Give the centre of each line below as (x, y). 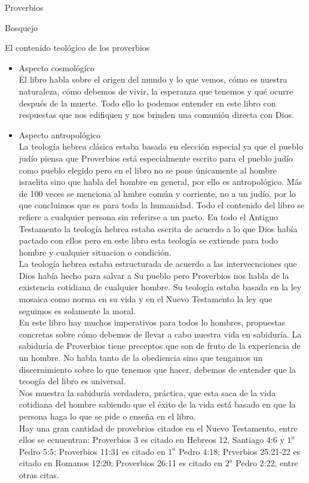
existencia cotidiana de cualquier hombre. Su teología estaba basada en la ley (160, 287)
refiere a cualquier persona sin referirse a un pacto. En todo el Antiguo (148, 216)
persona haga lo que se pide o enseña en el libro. (107, 416)
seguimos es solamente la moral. (77, 310)
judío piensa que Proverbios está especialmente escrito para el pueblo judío (156, 158)
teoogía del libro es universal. (72, 381)
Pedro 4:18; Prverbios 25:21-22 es (239, 451)
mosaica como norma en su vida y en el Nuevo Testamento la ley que (146, 299)
